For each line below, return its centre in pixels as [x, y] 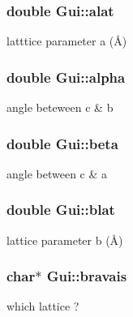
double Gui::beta [62, 143]
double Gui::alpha [66, 77]
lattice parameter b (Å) [65, 240]
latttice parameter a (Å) [67, 41]
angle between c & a [57, 173]
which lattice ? [43, 306]
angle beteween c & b [60, 107]
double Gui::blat [61, 210]
